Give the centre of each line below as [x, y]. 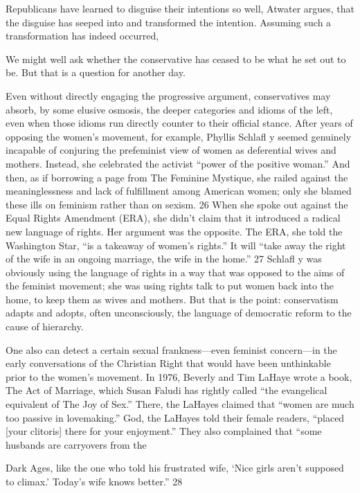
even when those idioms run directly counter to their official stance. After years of [179, 123]
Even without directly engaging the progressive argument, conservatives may [168, 95]
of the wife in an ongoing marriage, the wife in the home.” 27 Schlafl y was [164, 259]
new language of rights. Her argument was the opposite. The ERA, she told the [174, 231]
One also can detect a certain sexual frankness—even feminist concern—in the [171, 349]
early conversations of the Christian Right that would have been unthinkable [168, 363]
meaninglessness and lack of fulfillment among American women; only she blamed [179, 191]
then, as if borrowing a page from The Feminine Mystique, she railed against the [177, 177]
